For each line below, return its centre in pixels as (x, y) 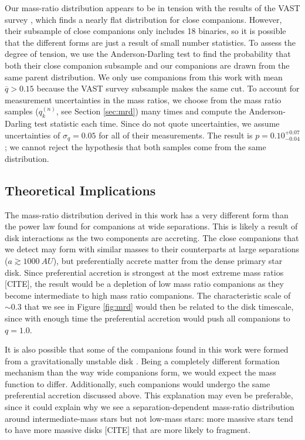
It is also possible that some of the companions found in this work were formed (147, 349)
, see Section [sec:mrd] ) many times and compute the (151, 111)
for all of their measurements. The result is (176, 135)
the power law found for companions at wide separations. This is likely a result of (151, 226)
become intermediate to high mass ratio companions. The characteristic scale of (148, 295)
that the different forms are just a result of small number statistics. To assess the (150, 42)
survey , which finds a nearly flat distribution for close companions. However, (143, 19)
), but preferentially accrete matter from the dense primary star (168, 260)
